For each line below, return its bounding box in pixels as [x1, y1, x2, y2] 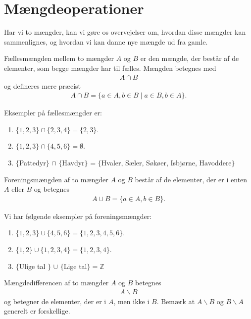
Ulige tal [19, 261, 46, 271]
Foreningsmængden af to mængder [4, 174, 108, 184]
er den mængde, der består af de [140, 53, 239, 63]
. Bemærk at [156, 296, 195, 306]
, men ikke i [113, 296, 150, 306]
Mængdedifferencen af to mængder [4, 277, 109, 288]
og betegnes [34, 184, 70, 194]
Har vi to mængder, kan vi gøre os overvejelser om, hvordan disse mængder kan [4, 27, 246, 37]
